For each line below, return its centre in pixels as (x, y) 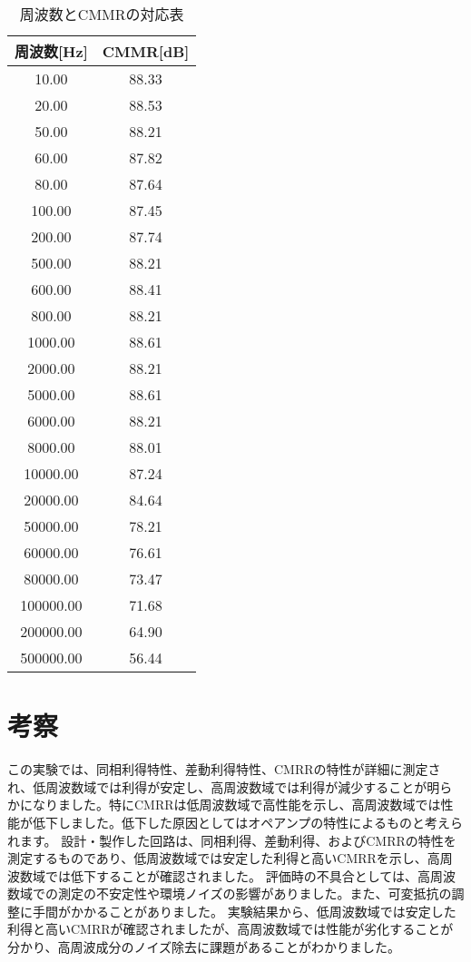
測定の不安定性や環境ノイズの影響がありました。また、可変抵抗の (255, 893)
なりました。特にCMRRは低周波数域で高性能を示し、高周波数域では (236, 805)
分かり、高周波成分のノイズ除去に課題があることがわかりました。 (204, 947)
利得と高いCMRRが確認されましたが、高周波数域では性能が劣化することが (231, 929)
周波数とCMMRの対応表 (102, 14)
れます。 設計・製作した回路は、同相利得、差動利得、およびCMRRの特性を (232, 840)
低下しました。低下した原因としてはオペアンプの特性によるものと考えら (247, 822)
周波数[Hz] (51, 51)
